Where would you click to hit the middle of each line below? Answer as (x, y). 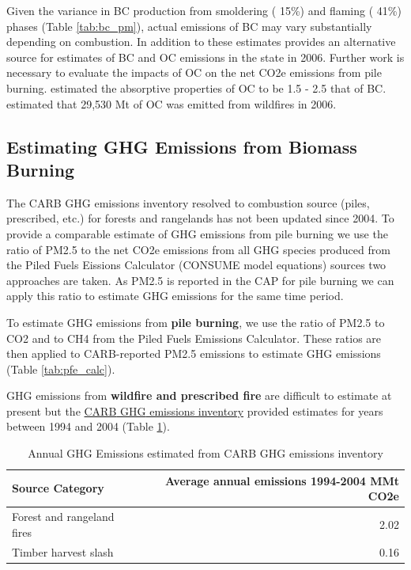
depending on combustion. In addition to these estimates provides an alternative (201, 42)
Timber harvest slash (63, 551)
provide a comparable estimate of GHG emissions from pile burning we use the (197, 233)
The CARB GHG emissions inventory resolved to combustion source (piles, (188, 202)
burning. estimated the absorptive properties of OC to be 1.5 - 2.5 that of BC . (196, 87)
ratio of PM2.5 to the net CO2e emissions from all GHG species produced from (198, 249)
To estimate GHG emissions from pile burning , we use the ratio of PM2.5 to (196, 322)
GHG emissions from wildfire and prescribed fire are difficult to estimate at (199, 395)
